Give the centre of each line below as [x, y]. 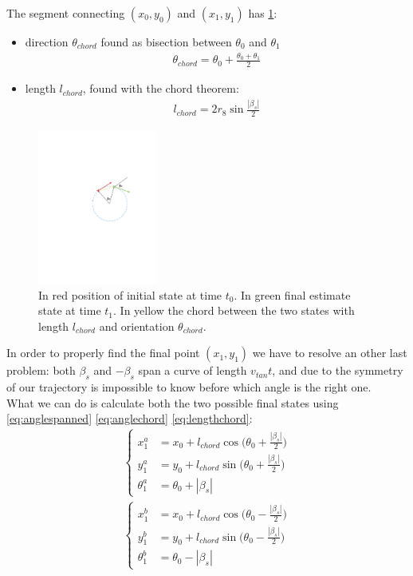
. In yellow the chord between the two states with [234, 310]
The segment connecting [66, 13]
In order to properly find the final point [103, 353]
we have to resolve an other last [330, 353]
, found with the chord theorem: [161, 88]
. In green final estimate [292, 294]
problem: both [41, 370]
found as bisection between [166, 42]
